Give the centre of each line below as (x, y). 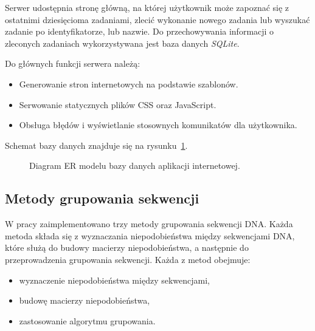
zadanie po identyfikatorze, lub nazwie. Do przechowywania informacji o (140, 31)
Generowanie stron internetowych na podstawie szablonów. (129, 84)
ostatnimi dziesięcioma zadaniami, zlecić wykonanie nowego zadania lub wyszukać (157, 19)
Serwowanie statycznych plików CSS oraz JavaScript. (118, 104)
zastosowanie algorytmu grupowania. (87, 320)
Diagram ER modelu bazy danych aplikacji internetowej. (135, 165)
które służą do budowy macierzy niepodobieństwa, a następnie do (127, 247)
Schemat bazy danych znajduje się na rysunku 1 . (96, 145)
